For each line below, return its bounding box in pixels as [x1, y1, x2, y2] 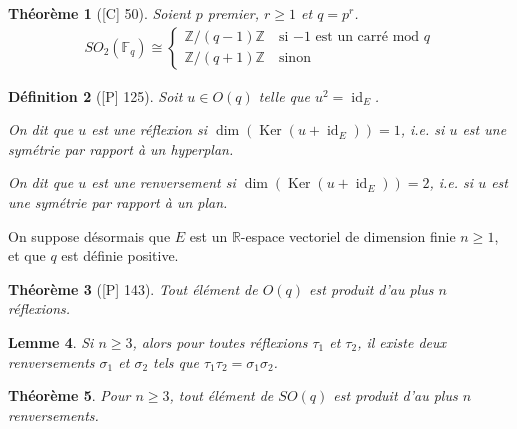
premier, [207, 3, 260, 23]
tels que [153, 351, 199, 372]
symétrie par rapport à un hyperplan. [8, 138, 234, 159]
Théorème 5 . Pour [8, 385, 131, 406]
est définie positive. [61, 245, 179, 266]
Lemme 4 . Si [8, 331, 94, 352]
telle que [258, 85, 311, 106]
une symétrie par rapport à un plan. [8, 192, 228, 212]
